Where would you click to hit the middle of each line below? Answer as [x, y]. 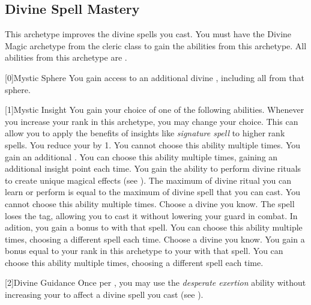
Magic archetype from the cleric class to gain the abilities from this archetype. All [156, 45]
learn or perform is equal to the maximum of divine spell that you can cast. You [152, 192]
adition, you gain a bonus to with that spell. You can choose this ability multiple [154, 227]
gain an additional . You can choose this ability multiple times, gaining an [141, 156]
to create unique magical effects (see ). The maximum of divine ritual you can [148, 180]
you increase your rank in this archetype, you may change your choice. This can [152, 121]
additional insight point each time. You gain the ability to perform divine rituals [153, 168]
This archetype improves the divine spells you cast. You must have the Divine [148, 34]
